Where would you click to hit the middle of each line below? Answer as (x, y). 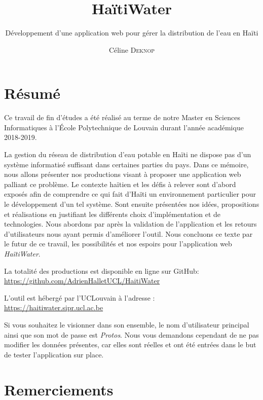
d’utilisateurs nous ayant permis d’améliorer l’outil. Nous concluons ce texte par (128, 233)
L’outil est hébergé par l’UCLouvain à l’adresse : (80, 297)
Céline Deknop (132, 49)
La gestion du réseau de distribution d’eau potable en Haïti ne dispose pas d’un (128, 154)
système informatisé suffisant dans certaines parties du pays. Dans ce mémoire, (126, 164)
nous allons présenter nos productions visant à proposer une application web (123, 174)
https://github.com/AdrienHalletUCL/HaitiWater (82, 281)
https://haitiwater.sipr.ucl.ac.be (54, 307)
